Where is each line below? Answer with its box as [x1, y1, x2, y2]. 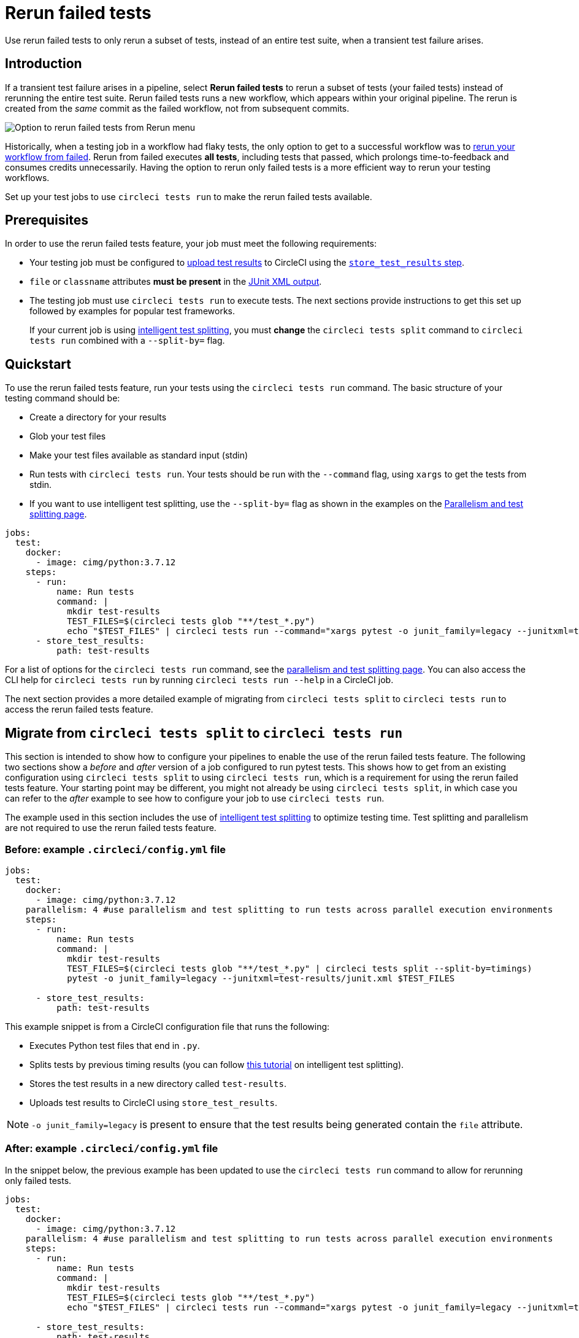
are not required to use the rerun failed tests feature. [5, 822, 217, 833]
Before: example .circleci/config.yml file [5, 843, 226, 856]
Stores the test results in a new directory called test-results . [29, 1078, 286, 1089]
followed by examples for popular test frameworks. [29, 306, 235, 317]
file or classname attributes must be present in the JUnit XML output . [29, 276, 322, 287]
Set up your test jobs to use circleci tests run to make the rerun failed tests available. [5, 191, 372, 202]
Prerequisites [5, 212, 88, 228]
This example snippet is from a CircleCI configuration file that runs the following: [5, 1021, 330, 1032]
